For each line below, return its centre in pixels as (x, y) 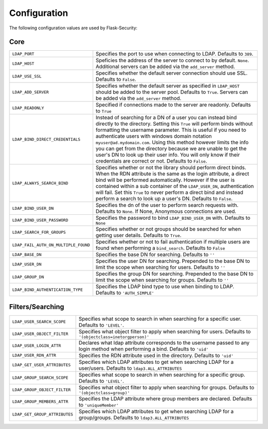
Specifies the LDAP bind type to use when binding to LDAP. (165, 287)
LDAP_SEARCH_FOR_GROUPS (39, 232)
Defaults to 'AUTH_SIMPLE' (125, 293)
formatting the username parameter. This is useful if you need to (171, 130)
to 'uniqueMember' (99, 405)
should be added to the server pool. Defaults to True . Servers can (172, 92)
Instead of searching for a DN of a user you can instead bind (166, 118)
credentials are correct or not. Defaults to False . (151, 161)
